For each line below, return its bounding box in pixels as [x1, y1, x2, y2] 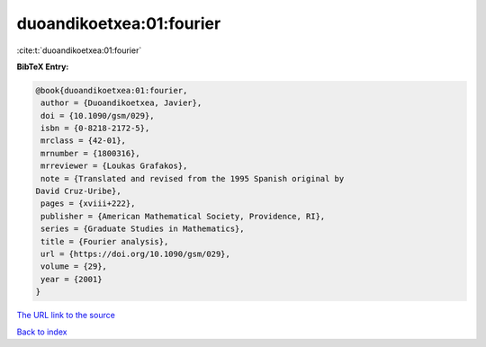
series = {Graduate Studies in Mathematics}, [40, 224, 245, 234]
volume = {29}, [40, 262, 108, 271]
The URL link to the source [16, 310, 116, 321]
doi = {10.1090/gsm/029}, [40, 111, 155, 120]
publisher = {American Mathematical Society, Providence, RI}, [40, 211, 326, 221]
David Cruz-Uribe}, [35, 186, 121, 197]
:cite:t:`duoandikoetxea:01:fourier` [16, 45, 142, 56]
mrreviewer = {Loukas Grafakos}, [40, 161, 188, 171]
